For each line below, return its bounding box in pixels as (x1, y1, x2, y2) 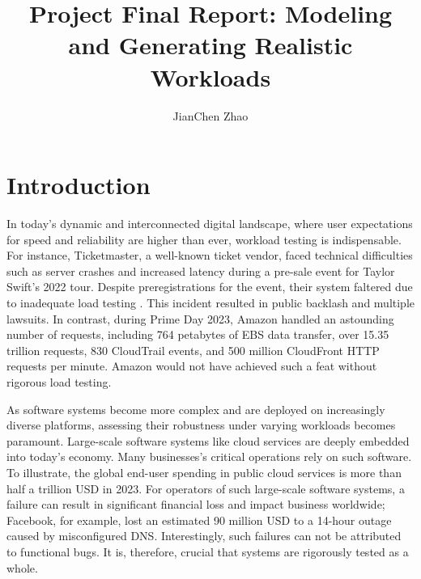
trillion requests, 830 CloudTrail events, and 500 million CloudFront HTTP (6, 341, 380, 358)
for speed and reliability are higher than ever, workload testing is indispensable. (6, 230, 402, 247)
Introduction (6, 168, 151, 201)
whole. (6, 559, 38, 576)
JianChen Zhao (172, 107, 249, 124)
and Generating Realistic (68, 28, 353, 61)
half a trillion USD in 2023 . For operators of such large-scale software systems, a (6, 480, 405, 497)
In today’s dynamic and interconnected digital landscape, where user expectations (6, 215, 413, 232)
